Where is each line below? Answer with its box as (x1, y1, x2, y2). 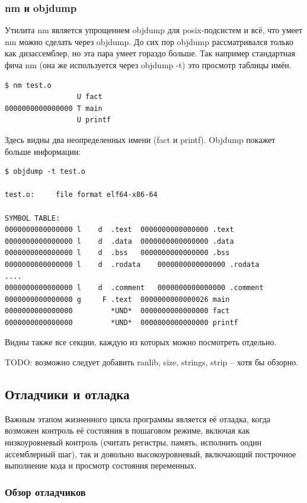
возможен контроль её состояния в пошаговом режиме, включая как (5, 424, 250, 437)
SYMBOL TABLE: (5, 214, 60, 222)
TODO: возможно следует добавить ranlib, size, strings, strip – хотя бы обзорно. (5, 356, 299, 368)
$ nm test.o (5, 81, 52, 90)
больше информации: (5, 145, 81, 157)
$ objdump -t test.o (5, 167, 86, 176)
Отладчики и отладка (5, 385, 130, 403)
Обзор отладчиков (5, 484, 86, 499)
